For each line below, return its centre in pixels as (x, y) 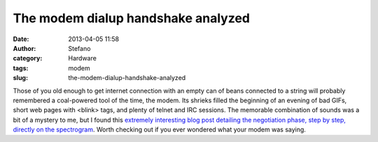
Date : (21, 39)
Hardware (83, 58)
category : (28, 58)
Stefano (79, 48)
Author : (24, 48)
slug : (20, 78)
